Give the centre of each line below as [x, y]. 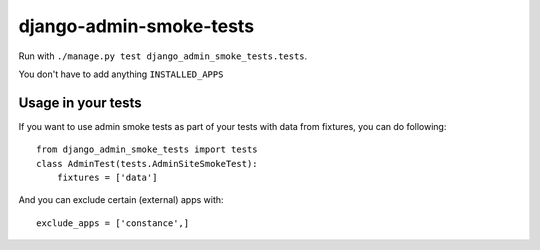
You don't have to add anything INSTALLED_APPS [121, 74]
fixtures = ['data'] [107, 178]
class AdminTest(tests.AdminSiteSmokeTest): [147, 163]
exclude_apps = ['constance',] [113, 223]
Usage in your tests [80, 102]
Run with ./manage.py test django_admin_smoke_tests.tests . [163, 56]
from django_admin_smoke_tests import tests [147, 149]
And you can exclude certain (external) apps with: [121, 200]
